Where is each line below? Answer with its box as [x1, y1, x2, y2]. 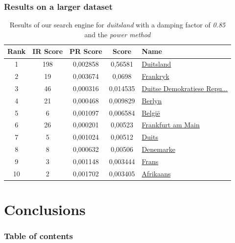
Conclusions [4, 199, 86, 219]
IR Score [32, 46, 63, 56]
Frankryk [141, 71, 169, 81]
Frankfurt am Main [141, 120, 200, 130]
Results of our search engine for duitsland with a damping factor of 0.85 [9, 20, 226, 30]
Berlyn [141, 95, 162, 105]
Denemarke [141, 144, 175, 154]
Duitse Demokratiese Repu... [141, 83, 228, 93]
